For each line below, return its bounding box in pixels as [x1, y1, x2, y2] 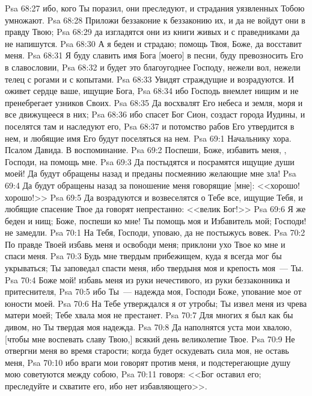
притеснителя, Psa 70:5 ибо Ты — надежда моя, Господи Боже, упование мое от [5, 285, 302, 298]
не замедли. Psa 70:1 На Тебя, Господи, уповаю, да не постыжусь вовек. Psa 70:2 [5, 226, 305, 239]
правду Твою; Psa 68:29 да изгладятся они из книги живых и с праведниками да [5, 25, 300, 38]
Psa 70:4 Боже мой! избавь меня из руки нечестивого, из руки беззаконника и [5, 273, 290, 286]
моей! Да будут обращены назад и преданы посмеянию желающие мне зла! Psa [5, 167, 296, 180]
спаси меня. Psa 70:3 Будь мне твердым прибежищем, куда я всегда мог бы [5, 250, 282, 262]
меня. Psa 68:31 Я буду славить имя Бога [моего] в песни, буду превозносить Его [5, 49, 304, 61]
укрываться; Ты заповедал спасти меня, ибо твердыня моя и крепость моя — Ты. [5, 262, 304, 274]
